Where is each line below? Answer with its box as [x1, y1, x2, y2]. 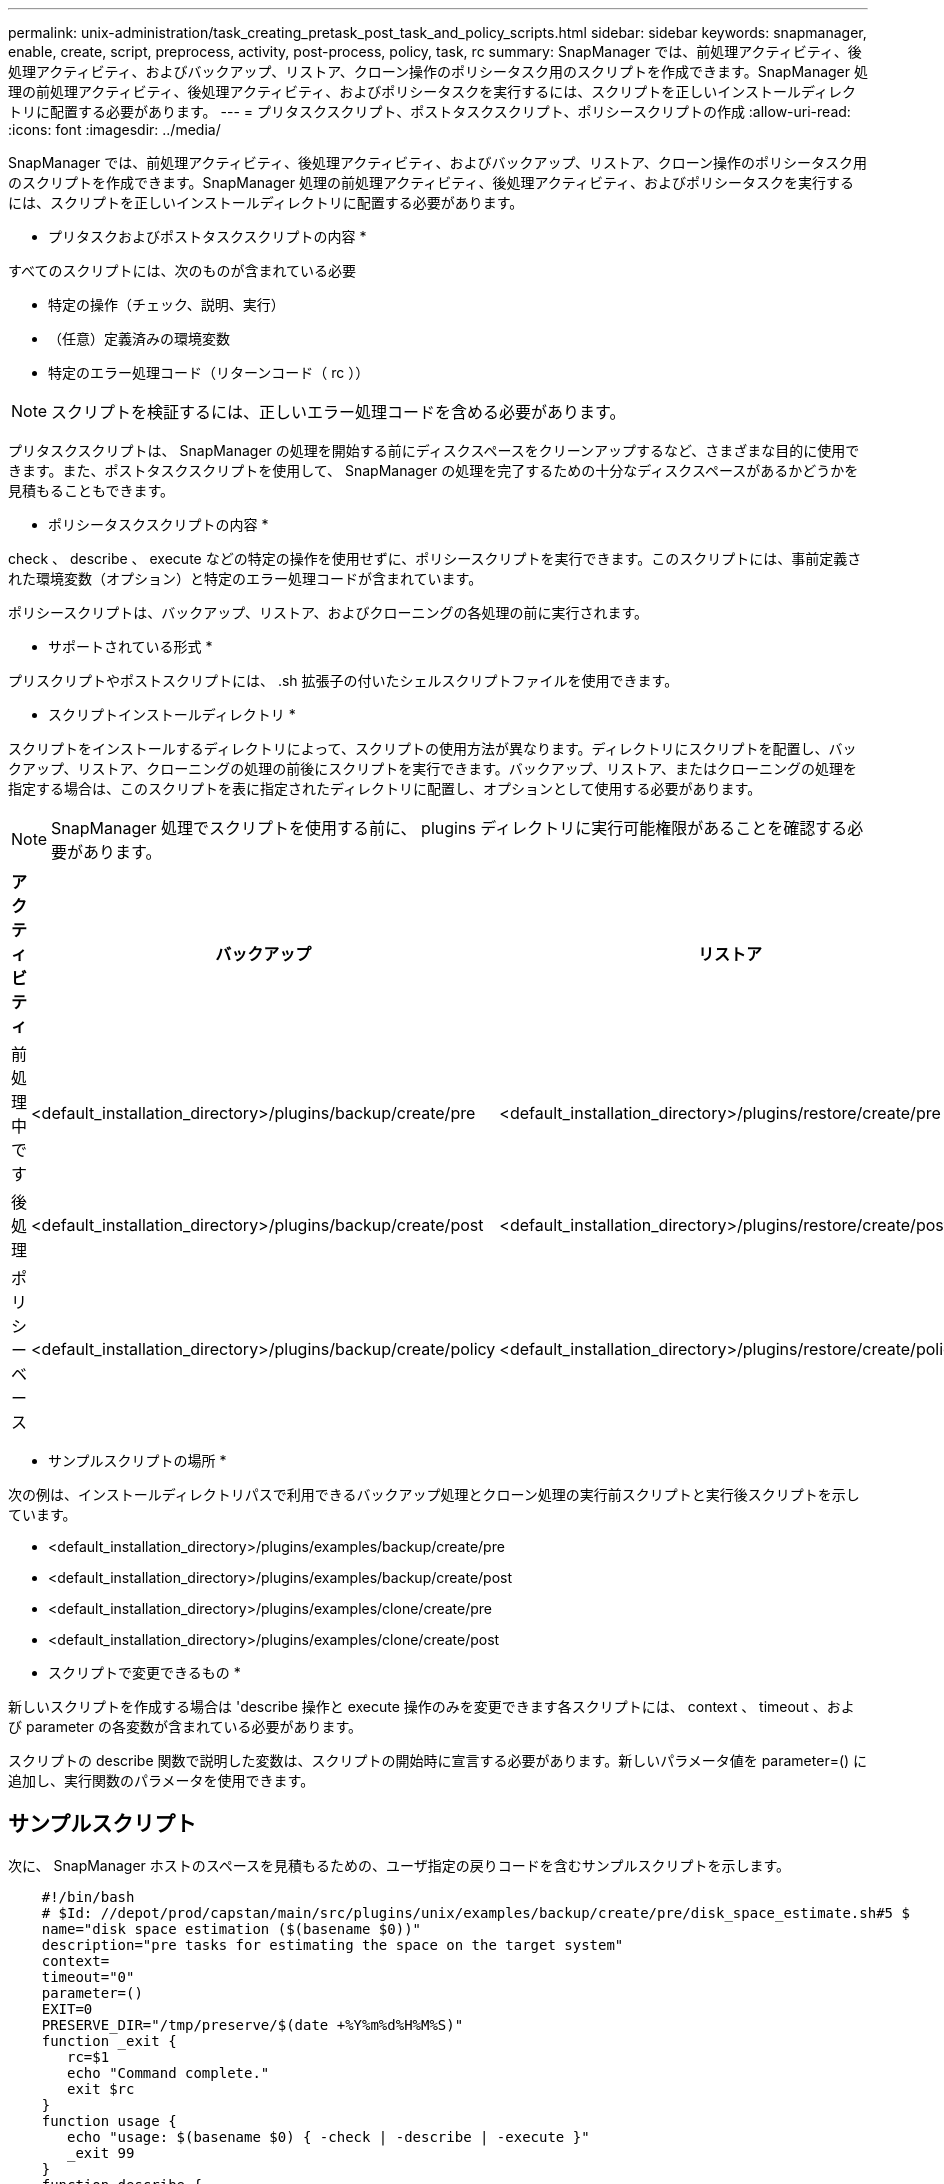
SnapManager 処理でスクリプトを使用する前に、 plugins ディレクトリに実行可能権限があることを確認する [51, 818, 848, 838]
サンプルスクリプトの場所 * [48, 1452, 227, 1469]
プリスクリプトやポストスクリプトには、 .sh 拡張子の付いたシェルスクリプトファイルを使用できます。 [8, 672, 679, 689]
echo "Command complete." [67, 2064, 270, 2081]
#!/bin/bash [41, 1888, 135, 1905]
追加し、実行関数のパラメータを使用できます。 [8, 1772, 315, 1789]
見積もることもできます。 [8, 482, 175, 499]
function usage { [41, 2112, 177, 2129]
